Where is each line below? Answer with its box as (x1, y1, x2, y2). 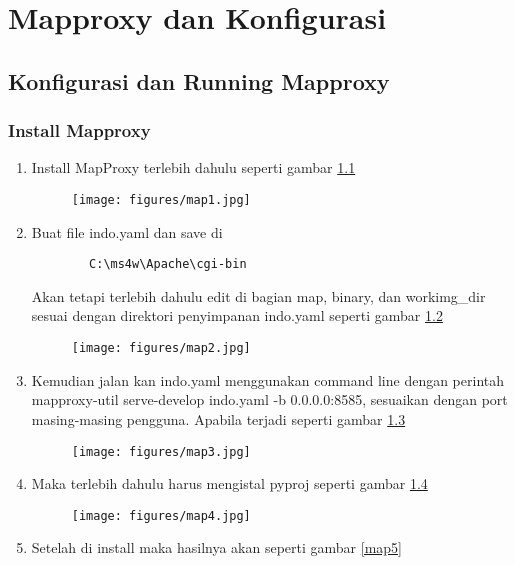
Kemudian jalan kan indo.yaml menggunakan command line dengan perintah (31, 369, 505, 390)
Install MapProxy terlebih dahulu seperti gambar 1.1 (31, 157, 356, 178)
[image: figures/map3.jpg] (71, 444, 251, 459)
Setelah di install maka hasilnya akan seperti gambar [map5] (31, 537, 402, 558)
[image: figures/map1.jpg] (71, 192, 251, 207)
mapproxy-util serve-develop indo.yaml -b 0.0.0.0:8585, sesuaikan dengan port (31, 389, 508, 410)
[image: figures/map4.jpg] (71, 508, 251, 523)
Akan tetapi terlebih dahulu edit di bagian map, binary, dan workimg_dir (31, 285, 486, 306)
